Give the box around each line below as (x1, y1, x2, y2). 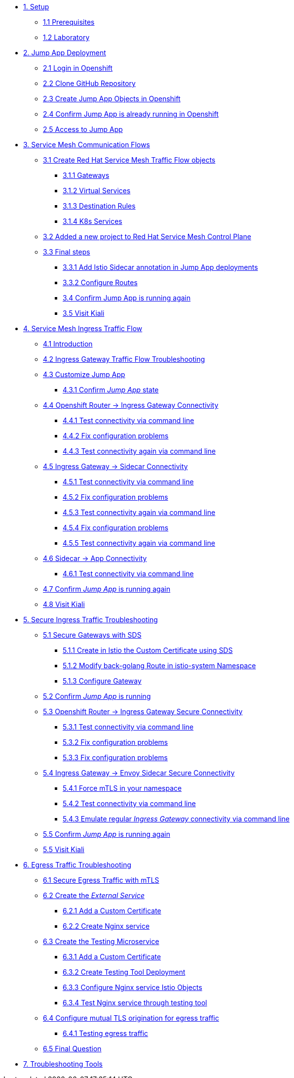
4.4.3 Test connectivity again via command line (63, 447, 216, 455)
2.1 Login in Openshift (43, 64, 113, 72)
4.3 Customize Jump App (43, 370, 125, 379)
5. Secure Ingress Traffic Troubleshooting (23, 615, 158, 624)
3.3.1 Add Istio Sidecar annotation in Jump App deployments (63, 263, 258, 271)
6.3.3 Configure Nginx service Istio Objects (63, 983, 202, 992)
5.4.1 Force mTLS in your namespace (63, 784, 182, 792)
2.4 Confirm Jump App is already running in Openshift (43, 110, 219, 118)
